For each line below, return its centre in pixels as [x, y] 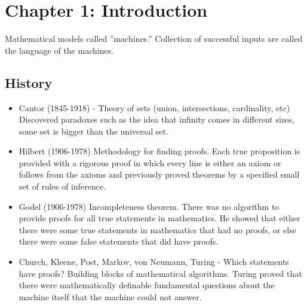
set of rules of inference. [62, 186]
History [29, 82]
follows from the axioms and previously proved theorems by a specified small [159, 174]
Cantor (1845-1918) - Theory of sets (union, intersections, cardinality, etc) [154, 107]
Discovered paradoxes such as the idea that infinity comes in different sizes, [156, 119]
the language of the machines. [59, 50]
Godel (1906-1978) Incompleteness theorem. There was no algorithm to [149, 206]
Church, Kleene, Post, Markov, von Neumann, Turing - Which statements [154, 262]
